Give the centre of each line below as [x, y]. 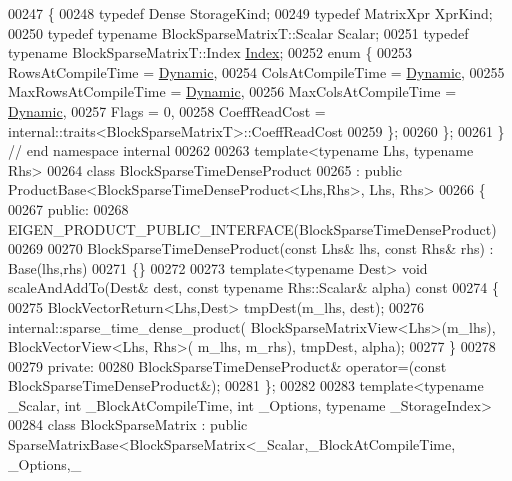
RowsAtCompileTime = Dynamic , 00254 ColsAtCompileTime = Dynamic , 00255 [256, 71]
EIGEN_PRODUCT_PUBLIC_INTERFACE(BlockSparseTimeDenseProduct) [252, 228]
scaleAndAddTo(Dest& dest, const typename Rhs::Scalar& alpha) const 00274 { [253, 287]
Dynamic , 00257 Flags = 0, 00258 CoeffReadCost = [167, 110]
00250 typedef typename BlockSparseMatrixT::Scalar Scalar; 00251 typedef [238, 32]
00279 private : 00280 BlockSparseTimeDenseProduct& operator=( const [227, 365]
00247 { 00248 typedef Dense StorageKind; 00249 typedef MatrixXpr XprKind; [250, 13]
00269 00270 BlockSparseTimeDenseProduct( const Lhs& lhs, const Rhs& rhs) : [251, 248]
